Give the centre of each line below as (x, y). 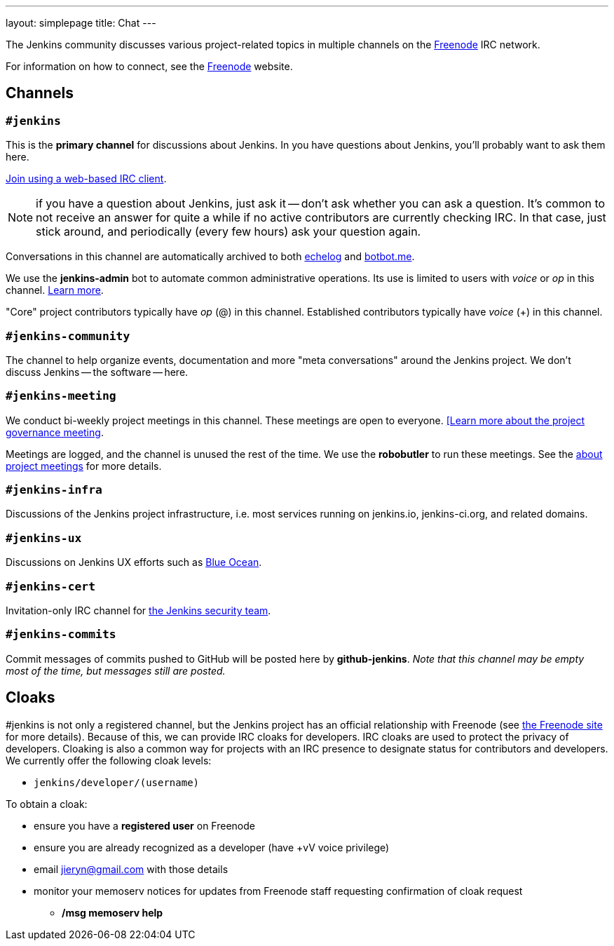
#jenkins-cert (51, 586)
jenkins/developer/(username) (117, 782)
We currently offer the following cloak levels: (109, 760)
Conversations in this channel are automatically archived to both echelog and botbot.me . (210, 257)
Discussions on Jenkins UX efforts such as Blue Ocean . (134, 562)
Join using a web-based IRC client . (86, 179)
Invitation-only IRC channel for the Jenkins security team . (138, 610)
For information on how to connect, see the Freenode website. (149, 66)
